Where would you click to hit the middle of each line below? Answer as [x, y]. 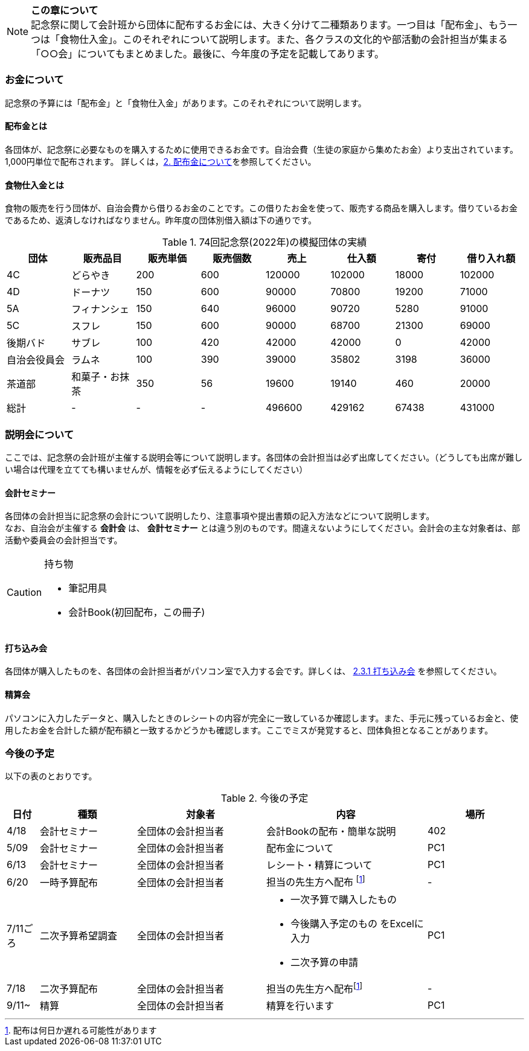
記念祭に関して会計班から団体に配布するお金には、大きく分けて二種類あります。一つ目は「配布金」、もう [269, 25]
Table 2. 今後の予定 [264, 798]
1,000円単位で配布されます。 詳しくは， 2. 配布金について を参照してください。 [161, 161]
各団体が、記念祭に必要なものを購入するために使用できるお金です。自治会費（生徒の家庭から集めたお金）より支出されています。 [261, 149]
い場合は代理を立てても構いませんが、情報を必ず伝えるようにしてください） [156, 469]
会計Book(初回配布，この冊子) [137, 612]
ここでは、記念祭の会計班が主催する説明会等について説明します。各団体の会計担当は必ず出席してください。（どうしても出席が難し [264, 457]
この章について [65, 10]
